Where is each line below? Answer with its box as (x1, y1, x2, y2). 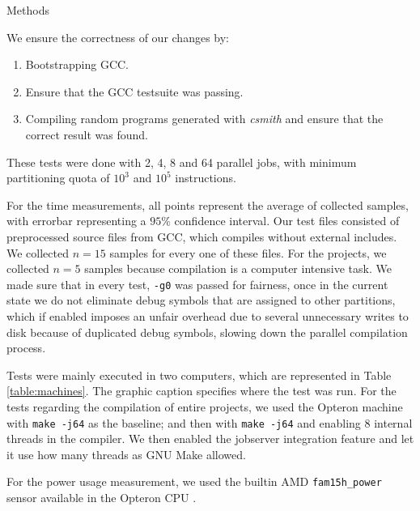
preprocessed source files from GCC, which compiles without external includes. (6, 228, 397, 245)
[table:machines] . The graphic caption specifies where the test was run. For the (6, 382, 397, 399)
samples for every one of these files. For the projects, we (109, 244, 387, 261)
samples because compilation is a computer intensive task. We (84, 260, 392, 277)
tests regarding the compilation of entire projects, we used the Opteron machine (6, 398, 403, 415)
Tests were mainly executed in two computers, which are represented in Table (6, 366, 392, 383)
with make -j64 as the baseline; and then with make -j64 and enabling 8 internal (6, 414, 413, 431)
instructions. (175, 169, 236, 186)
